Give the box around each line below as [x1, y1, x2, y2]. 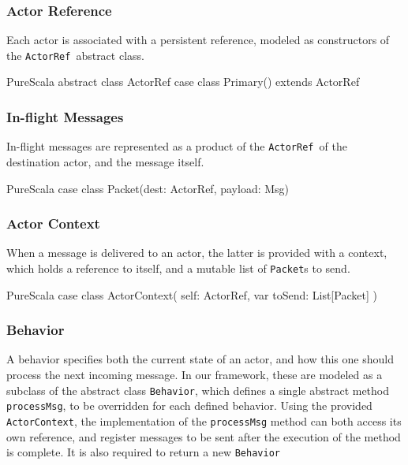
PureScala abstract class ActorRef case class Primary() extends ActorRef [6, 73, 360, 90]
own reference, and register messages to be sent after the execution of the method [6, 428, 401, 445]
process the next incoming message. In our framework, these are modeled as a [6, 366, 383, 382]
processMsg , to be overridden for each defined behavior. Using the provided [6, 397, 372, 414]
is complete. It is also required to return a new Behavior [6, 444, 280, 460]
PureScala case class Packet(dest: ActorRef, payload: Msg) [6, 180, 290, 196]
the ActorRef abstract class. [6, 46, 144, 63]
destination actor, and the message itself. [6, 153, 204, 169]
